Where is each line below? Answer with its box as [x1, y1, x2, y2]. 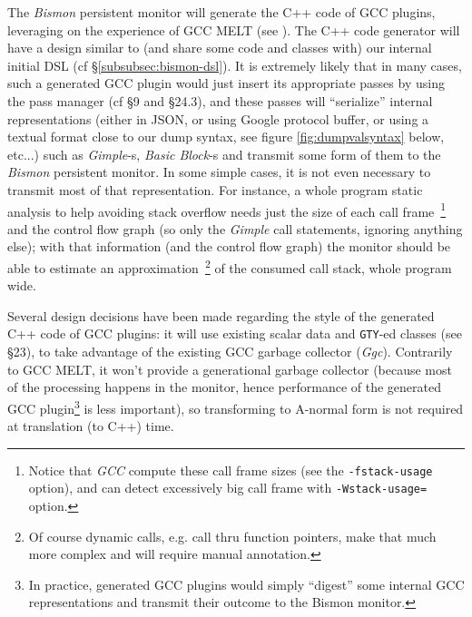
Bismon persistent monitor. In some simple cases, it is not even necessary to [7, 162, 431, 181]
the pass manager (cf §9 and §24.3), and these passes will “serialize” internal [7, 91, 433, 110]
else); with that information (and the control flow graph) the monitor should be [7, 237, 451, 256]
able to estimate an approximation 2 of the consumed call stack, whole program [7, 255, 452, 277]
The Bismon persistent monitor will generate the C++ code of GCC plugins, [7, 3, 436, 21]
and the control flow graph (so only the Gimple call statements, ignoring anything [7, 219, 463, 238]
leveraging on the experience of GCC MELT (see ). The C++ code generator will [7, 20, 460, 39]
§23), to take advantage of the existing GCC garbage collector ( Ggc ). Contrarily [7, 342, 453, 361]
